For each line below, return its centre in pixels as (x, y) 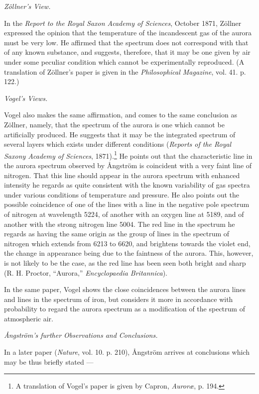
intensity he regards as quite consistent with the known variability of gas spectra (127, 185)
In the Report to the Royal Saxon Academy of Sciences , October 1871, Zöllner (123, 23)
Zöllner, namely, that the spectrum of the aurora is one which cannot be (114, 124)
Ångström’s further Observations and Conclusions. (81, 335)
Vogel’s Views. (26, 98)
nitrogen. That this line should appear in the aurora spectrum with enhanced (122, 175)
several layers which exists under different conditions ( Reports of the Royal (118, 144)
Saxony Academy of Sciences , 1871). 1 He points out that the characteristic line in (128, 155)
